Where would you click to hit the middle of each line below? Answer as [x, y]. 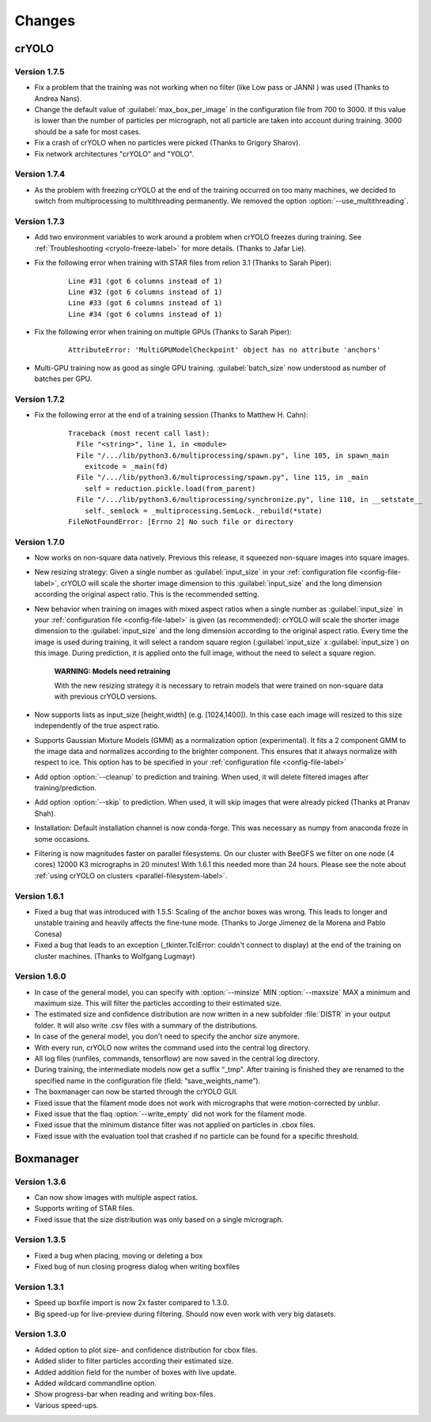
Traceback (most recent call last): [139, 433]
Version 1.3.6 [40, 1182]
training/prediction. [66, 788]
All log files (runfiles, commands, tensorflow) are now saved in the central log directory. [177, 1058]
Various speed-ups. [66, 1405]
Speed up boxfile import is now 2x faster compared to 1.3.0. [132, 1303]
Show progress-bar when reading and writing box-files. [125, 1394]
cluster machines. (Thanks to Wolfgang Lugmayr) [115, 956]
